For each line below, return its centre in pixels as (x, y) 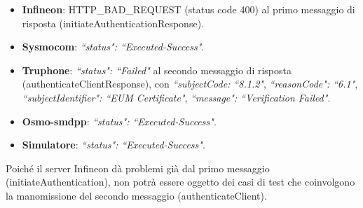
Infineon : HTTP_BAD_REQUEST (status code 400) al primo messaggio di (189, 9)
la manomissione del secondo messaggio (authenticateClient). (136, 195)
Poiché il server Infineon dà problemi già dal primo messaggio (138, 168)
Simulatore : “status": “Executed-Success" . (114, 145)
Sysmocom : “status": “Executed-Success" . (113, 47)
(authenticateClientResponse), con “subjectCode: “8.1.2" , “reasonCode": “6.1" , (190, 84)
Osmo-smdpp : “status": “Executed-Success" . (119, 121)
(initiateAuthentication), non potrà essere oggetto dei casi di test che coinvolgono (180, 182)
